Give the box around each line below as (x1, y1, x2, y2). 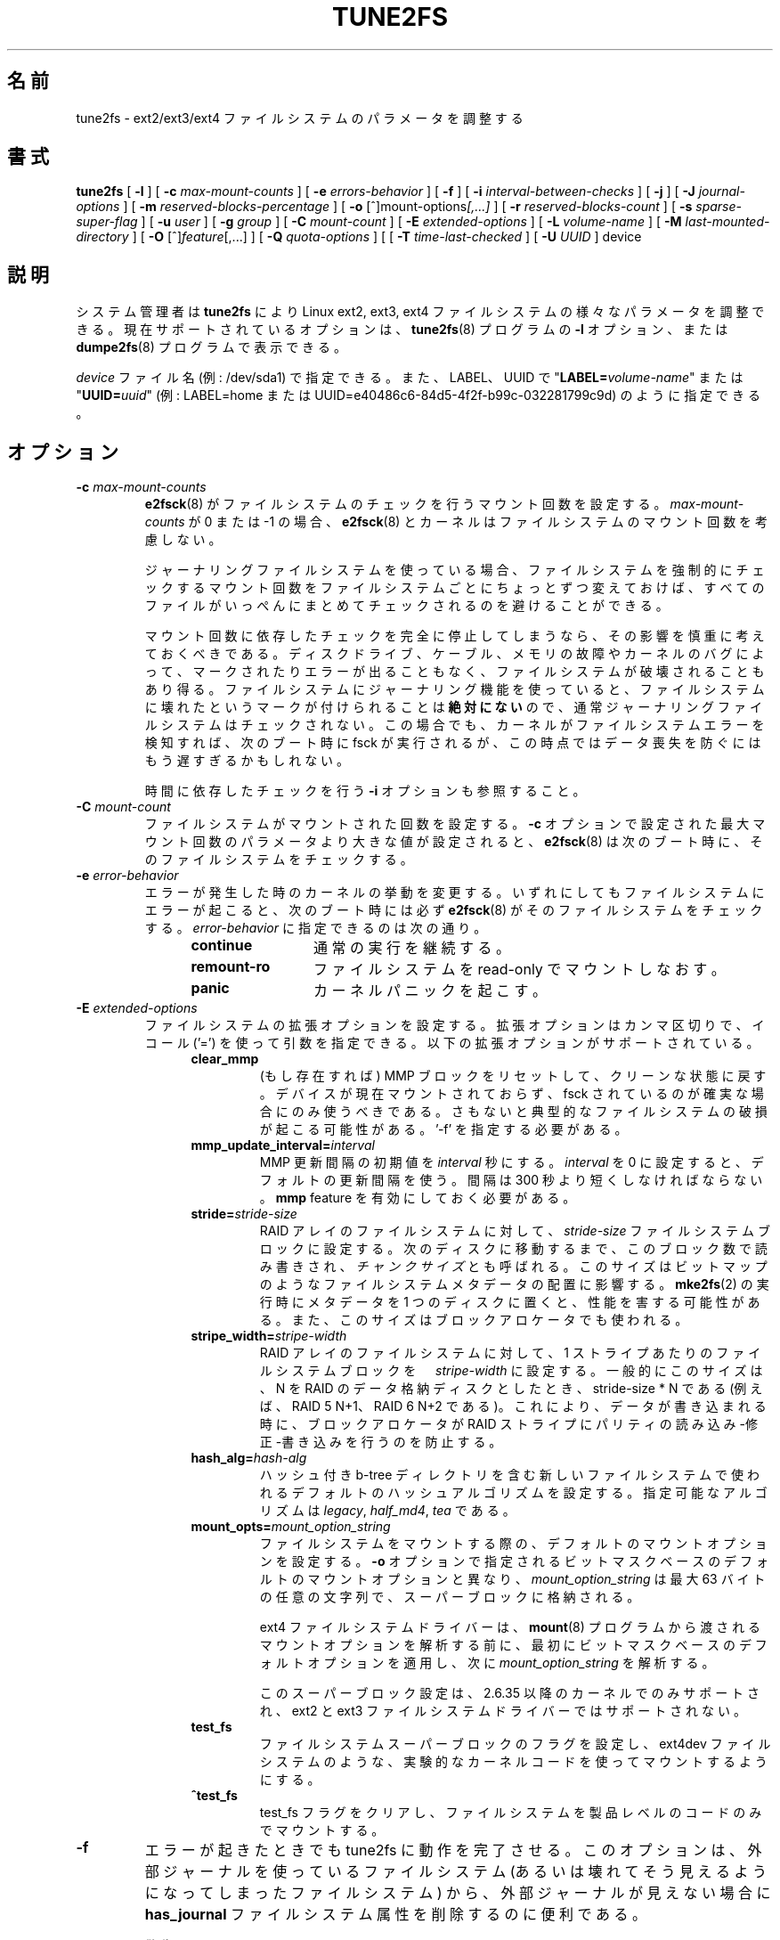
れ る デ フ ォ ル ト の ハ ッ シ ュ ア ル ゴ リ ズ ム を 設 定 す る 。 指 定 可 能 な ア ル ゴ (259, 1485, 768, 1501)
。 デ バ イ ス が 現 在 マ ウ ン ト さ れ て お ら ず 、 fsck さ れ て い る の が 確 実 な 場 (259, 1086, 764, 1102)
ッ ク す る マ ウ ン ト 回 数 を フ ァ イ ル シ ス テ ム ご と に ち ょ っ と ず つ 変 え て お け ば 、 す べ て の (144, 580, 765, 596)
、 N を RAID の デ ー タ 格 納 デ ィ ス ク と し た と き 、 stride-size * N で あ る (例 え (259, 1381, 763, 1397)
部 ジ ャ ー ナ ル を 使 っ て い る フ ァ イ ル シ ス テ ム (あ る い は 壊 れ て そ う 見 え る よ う (144, 1863, 768, 1881)
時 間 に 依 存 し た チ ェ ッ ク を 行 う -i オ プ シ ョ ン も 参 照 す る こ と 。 (144, 783, 586, 799)
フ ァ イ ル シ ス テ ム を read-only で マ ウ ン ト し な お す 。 (313, 960, 726, 979)
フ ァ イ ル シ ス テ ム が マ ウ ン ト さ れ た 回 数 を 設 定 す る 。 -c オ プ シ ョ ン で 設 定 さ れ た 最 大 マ (144, 816, 766, 832)
